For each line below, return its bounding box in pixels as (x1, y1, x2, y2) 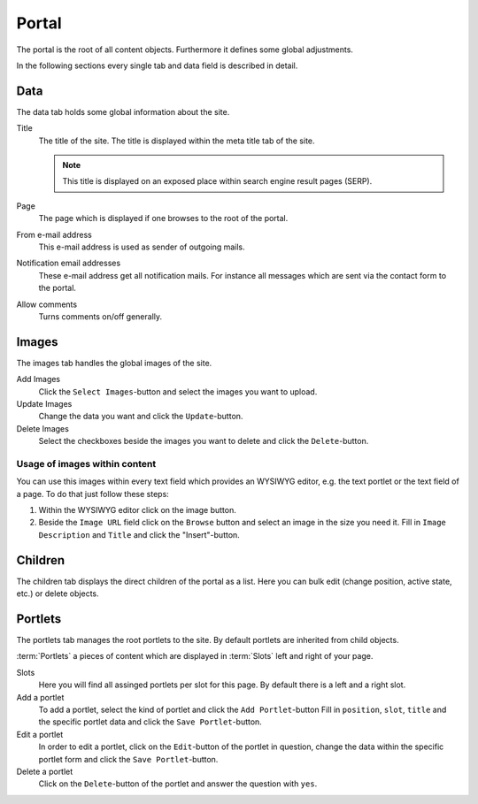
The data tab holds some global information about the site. (16, 106, 230, 117)
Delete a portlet (16, 766, 73, 777)
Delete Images (16, 423, 70, 433)
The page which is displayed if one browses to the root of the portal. (38, 213, 289, 224)
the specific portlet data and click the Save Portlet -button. (38, 716, 263, 727)
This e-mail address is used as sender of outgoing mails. (38, 241, 245, 252)
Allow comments (16, 299, 78, 310)
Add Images (16, 374, 61, 385)
